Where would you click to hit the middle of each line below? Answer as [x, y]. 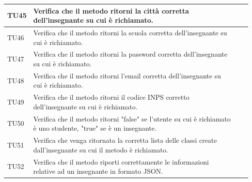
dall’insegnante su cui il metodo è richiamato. [101, 149]
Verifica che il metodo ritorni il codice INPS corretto [111, 97]
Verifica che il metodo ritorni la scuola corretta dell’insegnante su [130, 32]
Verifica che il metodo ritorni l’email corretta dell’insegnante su [127, 75]
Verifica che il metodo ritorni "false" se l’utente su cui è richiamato [132, 118]
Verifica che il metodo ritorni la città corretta [111, 10]
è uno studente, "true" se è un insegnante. [95, 128]
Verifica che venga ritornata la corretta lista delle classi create [125, 140]
